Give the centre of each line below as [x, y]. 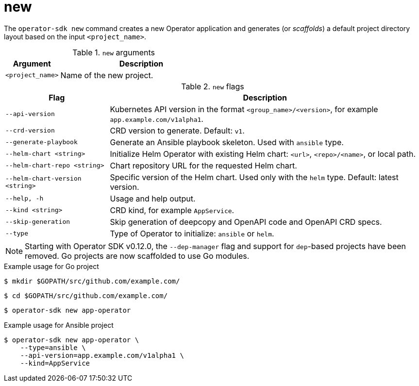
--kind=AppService [55, 363]
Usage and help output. [153, 198]
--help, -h [25, 199]
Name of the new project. [107, 75]
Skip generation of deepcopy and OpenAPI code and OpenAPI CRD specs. [246, 222]
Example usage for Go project [51, 266]
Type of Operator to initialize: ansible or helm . [192, 233]
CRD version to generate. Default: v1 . [177, 130]
